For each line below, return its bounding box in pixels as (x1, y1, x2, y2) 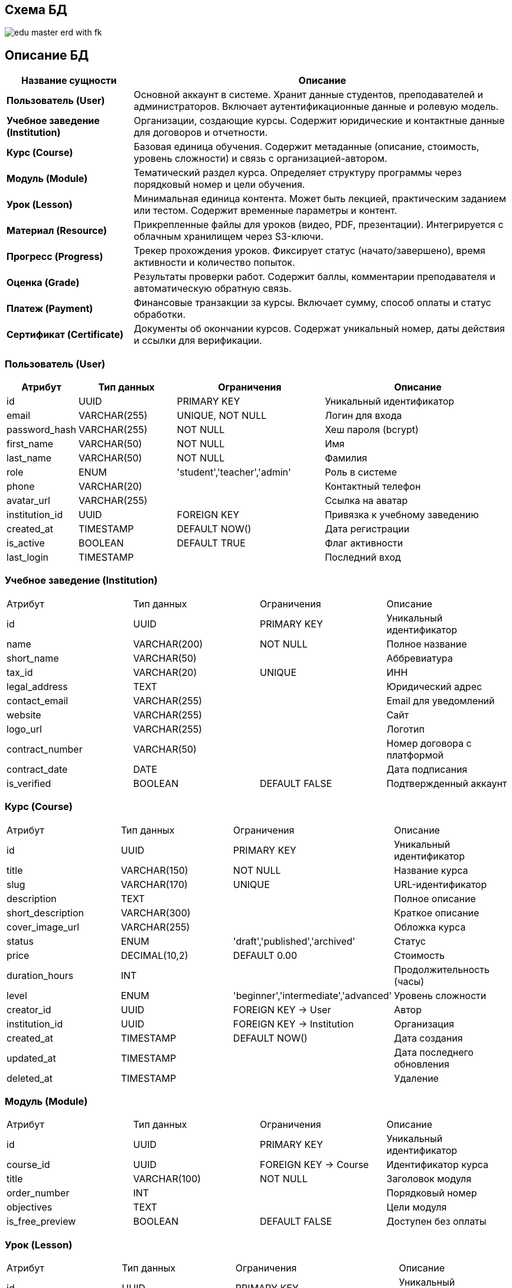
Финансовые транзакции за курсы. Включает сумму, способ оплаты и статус (133, 297, 491, 309)
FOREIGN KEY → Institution (233, 1017, 354, 1030)
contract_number (6, 743, 83, 755)
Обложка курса (394, 921, 466, 933)
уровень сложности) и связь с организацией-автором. (133, 152, 387, 165)
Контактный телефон (325, 480, 421, 493)
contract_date (6, 763, 68, 775)
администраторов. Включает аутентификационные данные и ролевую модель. (133, 100, 499, 113)
